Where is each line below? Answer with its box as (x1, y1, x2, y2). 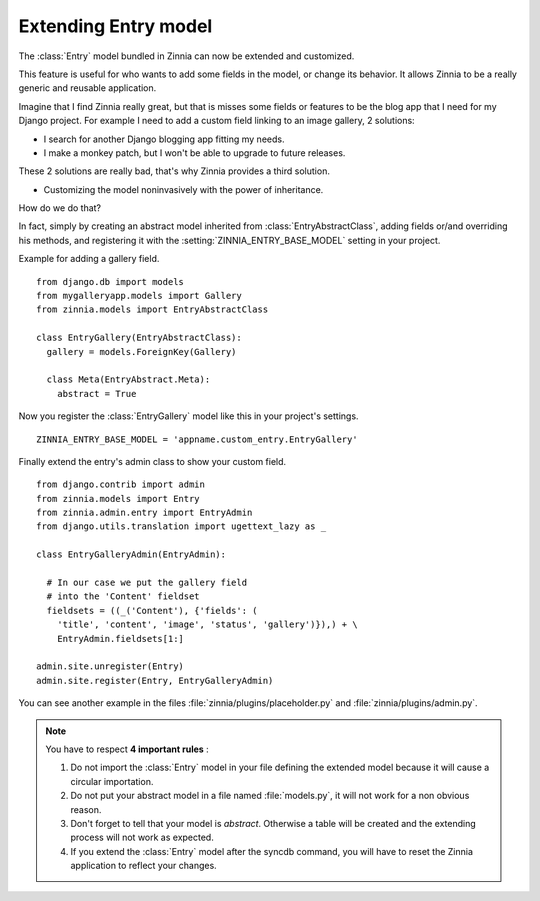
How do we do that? (18, 202, 102, 214)
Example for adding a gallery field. (18, 253, 160, 265)
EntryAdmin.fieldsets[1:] (56, 633, 185, 644)
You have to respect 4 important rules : (45, 743, 209, 755)
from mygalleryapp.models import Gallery (36, 290, 242, 302)
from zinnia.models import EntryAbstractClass (36, 304, 269, 315)
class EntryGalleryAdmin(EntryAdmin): (36, 549, 227, 560)
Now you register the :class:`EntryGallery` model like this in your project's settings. (18, 410, 359, 422)
